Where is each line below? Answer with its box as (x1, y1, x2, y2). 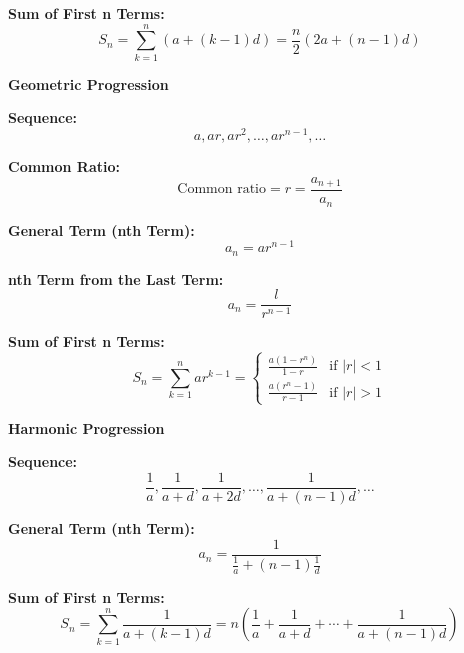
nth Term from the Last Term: (8, 268, 224, 289)
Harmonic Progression (8, 417, 165, 438)
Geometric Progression (8, 73, 169, 94)
